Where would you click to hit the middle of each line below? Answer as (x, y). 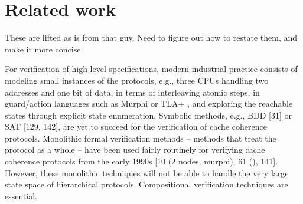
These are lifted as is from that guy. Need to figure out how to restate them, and (151, 37)
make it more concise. (44, 49)
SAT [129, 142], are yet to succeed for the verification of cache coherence (136, 126)
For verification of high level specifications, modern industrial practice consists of (151, 69)
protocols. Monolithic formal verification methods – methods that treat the (141, 138)
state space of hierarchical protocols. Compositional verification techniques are (146, 184)
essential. (21, 195)
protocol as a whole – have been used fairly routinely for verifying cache (135, 149)
